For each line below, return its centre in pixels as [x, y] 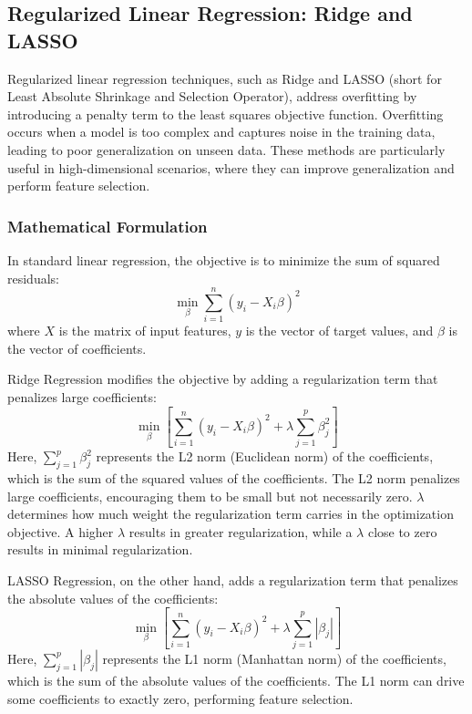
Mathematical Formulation [108, 226]
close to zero [402, 531]
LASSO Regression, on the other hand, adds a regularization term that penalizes [233, 580]
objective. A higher [61, 531]
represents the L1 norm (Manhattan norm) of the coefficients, [274, 658]
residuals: [33, 278]
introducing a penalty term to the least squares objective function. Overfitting [226, 114]
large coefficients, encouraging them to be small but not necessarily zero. [210, 496]
